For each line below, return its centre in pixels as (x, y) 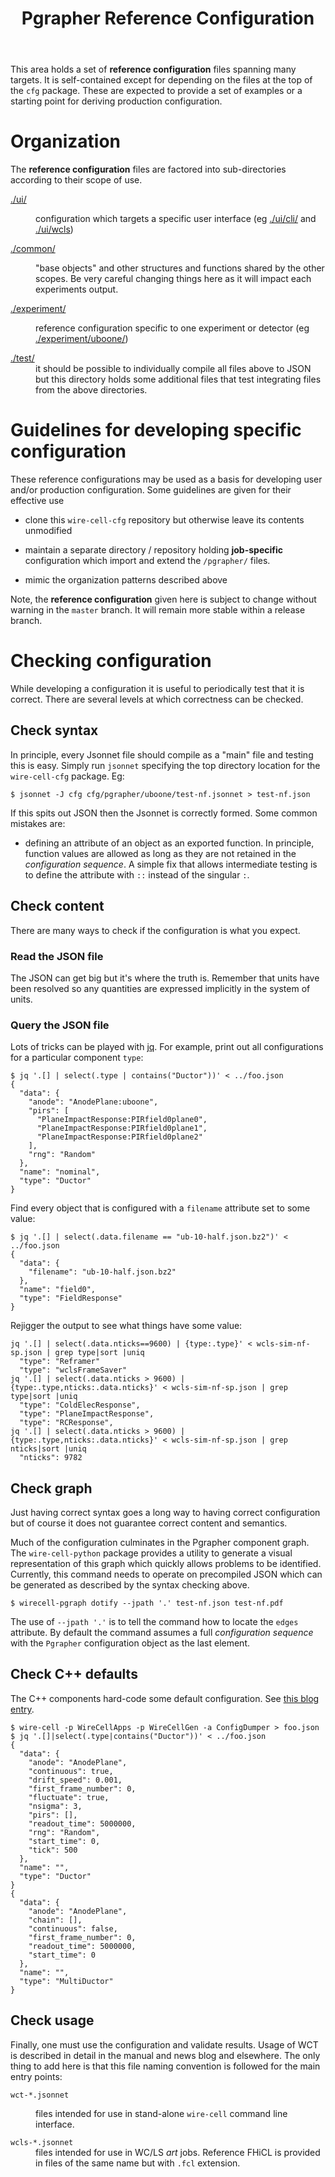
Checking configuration (111, 661)
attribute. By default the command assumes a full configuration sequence (162, 1633)
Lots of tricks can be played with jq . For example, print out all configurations (167, 1047)
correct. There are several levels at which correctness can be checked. (157, 699)
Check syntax (54, 730)
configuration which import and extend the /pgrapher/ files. (147, 561)
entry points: (36, 2076)
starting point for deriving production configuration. (116, 101)
